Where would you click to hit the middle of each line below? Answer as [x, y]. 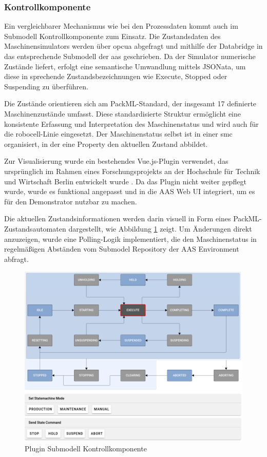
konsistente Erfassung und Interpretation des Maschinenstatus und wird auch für [131, 123]
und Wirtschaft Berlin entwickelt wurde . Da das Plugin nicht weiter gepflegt [125, 181]
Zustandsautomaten [35, 228]
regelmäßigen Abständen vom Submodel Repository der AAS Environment [122, 249]
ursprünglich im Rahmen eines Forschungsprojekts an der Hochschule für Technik [132, 171]
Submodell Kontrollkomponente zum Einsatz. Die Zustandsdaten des [112, 36]
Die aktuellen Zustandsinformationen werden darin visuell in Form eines [118, 218]
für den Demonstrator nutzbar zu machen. [71, 201]
